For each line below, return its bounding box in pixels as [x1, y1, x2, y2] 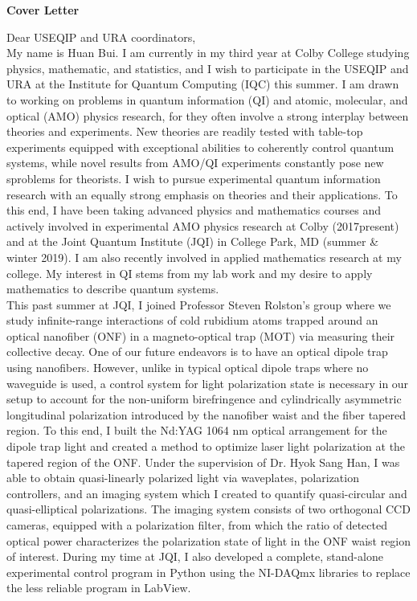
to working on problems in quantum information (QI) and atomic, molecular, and [6, 91, 408, 108]
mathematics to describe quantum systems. [6, 280, 219, 297]
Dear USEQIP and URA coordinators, [6, 28, 196, 45]
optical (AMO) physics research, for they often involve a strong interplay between [6, 107, 409, 124]
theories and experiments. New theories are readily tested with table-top [6, 123, 363, 140]
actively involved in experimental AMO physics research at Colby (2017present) [6, 217, 399, 234]
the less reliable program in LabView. [6, 579, 191, 596]
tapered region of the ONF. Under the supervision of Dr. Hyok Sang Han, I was [6, 453, 400, 470]
